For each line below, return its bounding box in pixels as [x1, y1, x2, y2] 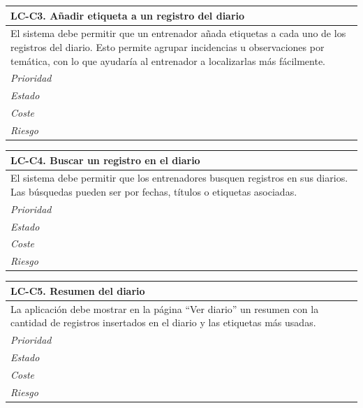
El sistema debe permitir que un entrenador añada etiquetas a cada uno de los [10, 26, 346, 41]
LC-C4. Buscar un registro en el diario [10, 152, 200, 167]
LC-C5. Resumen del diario [10, 283, 145, 298]
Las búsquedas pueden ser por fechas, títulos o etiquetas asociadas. [10, 184, 297, 198]
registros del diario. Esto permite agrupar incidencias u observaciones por [10, 39, 325, 54]
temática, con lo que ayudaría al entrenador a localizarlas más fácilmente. [10, 53, 326, 68]
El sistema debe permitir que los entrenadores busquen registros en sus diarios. [10, 170, 348, 185]
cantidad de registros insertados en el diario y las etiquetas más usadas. [10, 315, 316, 330]
